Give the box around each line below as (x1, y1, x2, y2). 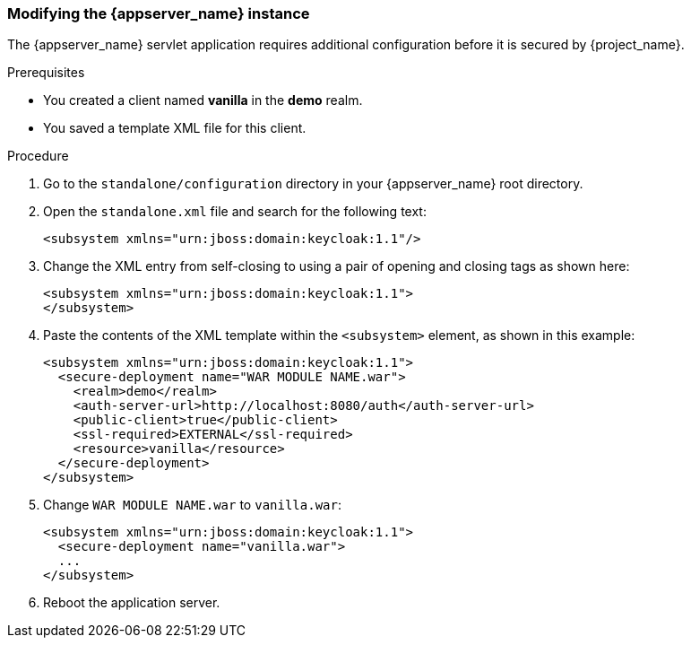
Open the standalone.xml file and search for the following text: (43, 204, 427, 220)
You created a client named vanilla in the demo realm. (43, 92, 363, 109)
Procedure (7, 148, 69, 164)
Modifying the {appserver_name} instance (7, 4, 310, 22)
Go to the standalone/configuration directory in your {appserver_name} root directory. (43, 176, 583, 192)
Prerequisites (7, 65, 85, 81)
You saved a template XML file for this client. (43, 120, 307, 136)
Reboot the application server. (43, 595, 220, 611)
